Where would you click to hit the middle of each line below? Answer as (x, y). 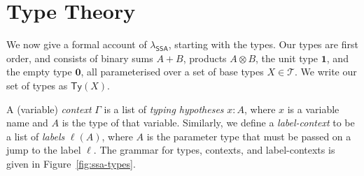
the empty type (39, 72)
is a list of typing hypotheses (164, 109)
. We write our (326, 72)
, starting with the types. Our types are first (263, 44)
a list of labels (36, 136)
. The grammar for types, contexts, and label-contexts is (214, 150)
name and (27, 123)
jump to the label (44, 150)
